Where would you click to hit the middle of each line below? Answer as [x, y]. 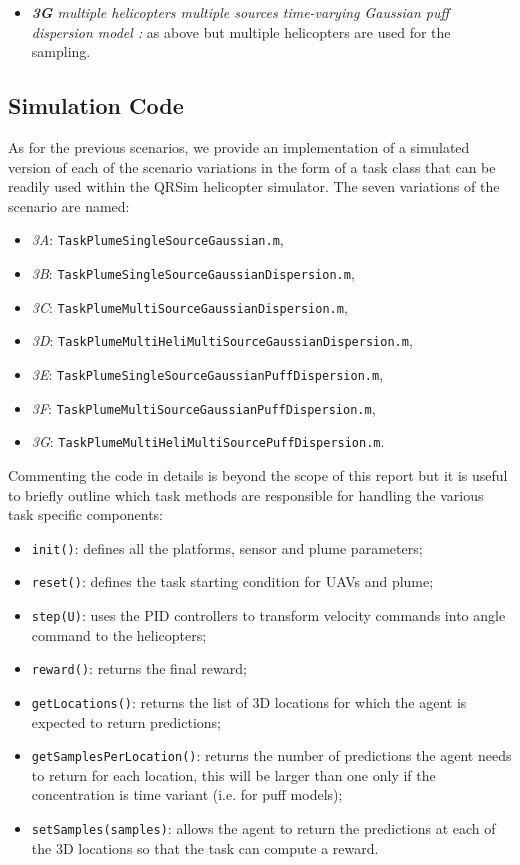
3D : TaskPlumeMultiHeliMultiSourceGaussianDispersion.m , [222, 340]
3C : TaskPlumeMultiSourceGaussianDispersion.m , [189, 306]
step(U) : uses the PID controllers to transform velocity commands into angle [268, 615]
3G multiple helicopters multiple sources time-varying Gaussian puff [240, 12]
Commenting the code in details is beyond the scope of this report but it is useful [258, 474]
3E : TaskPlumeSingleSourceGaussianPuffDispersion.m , [207, 373]
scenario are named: [69, 205]
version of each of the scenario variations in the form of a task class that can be [252, 166]
